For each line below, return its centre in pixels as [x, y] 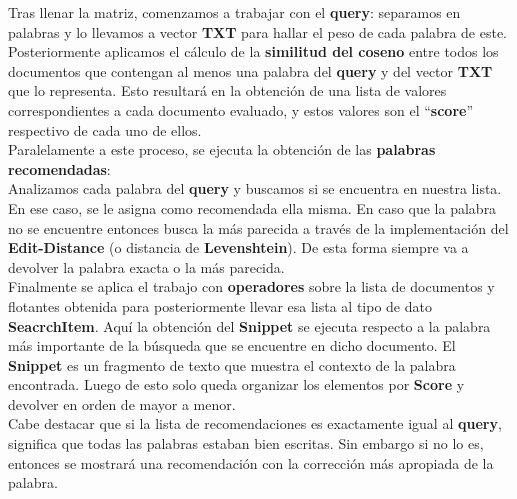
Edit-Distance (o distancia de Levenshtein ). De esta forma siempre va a [238, 247]
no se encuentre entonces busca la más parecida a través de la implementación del [258, 227]
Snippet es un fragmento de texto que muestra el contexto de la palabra [232, 364]
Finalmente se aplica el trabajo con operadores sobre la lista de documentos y [251, 286]
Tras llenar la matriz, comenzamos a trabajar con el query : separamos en [234, 12]
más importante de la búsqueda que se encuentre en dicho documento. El [232, 345]
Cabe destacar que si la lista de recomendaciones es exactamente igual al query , [255, 423]
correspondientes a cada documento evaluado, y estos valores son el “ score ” [241, 109]
